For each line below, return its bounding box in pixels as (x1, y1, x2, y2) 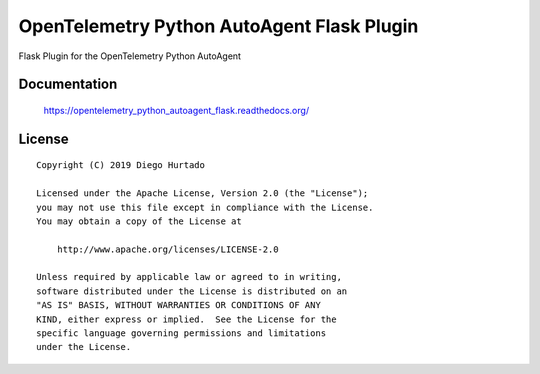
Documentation (18, 76, 118, 93)
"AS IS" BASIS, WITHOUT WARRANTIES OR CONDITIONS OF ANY (36, 300, 322, 311)
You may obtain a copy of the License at (36, 215, 242, 227)
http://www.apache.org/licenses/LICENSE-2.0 (56, 243, 279, 255)
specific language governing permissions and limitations (36, 328, 327, 339)
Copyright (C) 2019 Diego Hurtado (36, 160, 205, 171)
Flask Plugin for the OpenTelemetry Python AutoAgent (18, 50, 242, 62)
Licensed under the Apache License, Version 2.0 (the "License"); (36, 188, 369, 199)
